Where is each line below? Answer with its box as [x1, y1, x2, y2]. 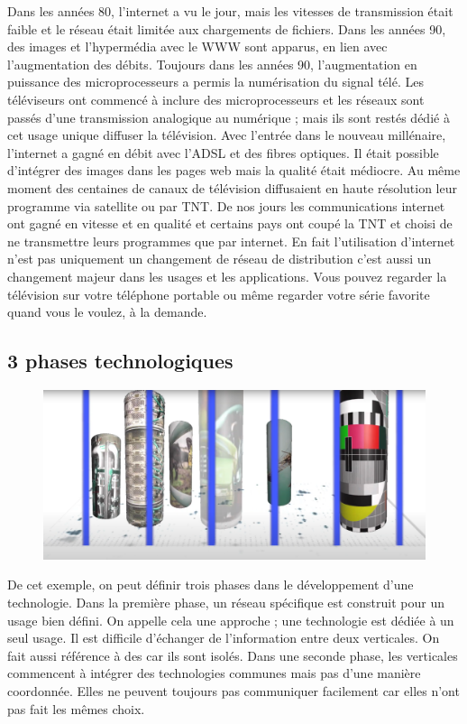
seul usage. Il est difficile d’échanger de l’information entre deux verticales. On [7, 628, 440, 647]
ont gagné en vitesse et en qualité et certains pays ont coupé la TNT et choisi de [7, 214, 453, 233]
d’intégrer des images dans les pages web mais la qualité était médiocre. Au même [7, 161, 461, 180]
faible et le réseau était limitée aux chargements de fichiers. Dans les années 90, [7, 19, 446, 38]
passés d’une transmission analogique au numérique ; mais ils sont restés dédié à [7, 107, 450, 126]
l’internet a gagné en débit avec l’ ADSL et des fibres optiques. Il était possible [7, 143, 439, 162]
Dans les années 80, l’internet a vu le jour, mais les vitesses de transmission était [7, 2, 453, 20]
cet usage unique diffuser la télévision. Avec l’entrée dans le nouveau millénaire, [7, 125, 446, 144]
